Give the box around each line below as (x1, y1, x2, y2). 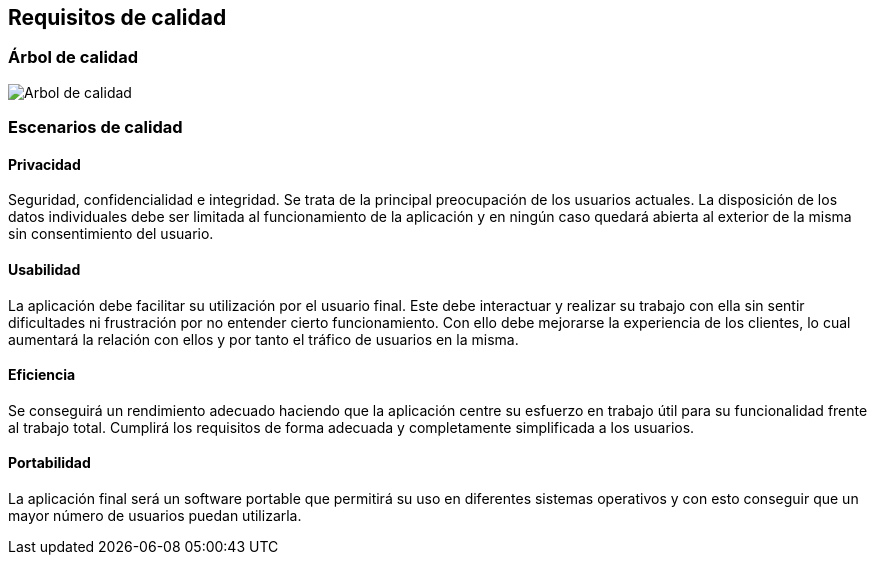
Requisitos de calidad (8, 5, 227, 30)
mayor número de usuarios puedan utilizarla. (8, 507, 302, 525)
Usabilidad (8, 261, 81, 278)
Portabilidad (8, 454, 91, 472)
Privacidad (8, 155, 81, 173)
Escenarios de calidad (8, 117, 183, 138)
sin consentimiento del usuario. (8, 225, 214, 243)
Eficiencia (8, 366, 76, 384)
